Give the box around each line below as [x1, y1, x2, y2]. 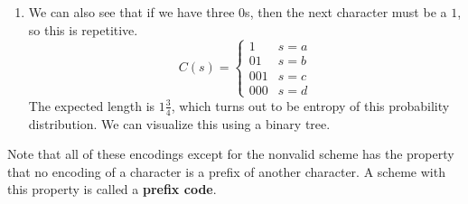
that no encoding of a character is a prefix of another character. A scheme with [7, 162, 445, 181]
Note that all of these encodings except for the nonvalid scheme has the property [7, 144, 454, 163]
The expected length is [28, 96, 155, 115]
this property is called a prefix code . [7, 180, 217, 199]
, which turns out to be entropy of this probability [171, 96, 450, 115]
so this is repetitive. [28, 20, 138, 39]
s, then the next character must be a [245, 3, 447, 21]
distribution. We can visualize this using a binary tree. [28, 114, 331, 133]
